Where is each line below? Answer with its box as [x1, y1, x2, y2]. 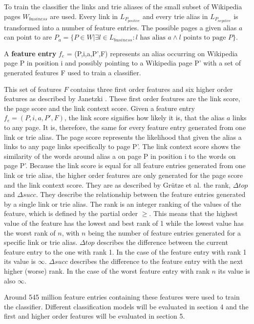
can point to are [4, 32, 52, 42]
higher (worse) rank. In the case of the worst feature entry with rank [4, 265, 210, 276]
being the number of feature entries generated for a [88, 227, 241, 238]
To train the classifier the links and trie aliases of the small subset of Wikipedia [4, 1, 242, 11]
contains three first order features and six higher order [70, 84, 233, 94]
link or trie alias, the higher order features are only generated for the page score [4, 170, 243, 180]
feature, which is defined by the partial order [4, 208, 138, 218]
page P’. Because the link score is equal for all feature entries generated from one [4, 160, 246, 171]
